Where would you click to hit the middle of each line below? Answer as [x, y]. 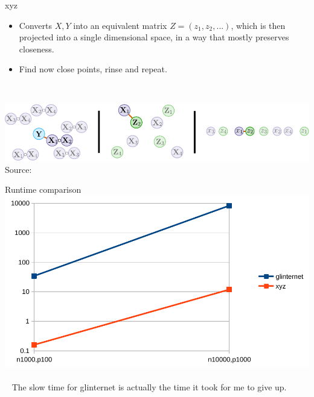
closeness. [37, 48]
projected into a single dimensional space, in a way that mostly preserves [154, 37]
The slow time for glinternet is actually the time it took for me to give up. [149, 386]
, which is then [258, 25]
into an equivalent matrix [120, 25]
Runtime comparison [43, 189]
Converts [35, 25]
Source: [18, 169]
